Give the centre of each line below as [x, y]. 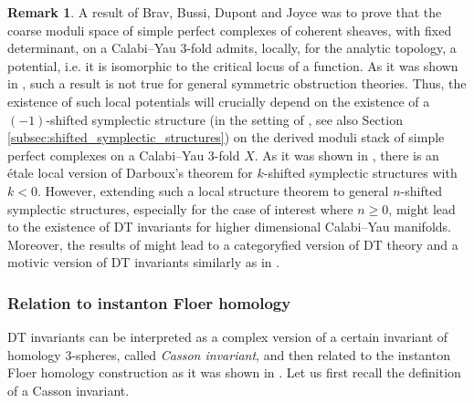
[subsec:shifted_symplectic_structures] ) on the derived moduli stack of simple [226, 137]
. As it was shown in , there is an [347, 155]
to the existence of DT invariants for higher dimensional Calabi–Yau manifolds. [229, 227]
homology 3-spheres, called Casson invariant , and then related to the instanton [229, 354]
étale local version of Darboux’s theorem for [130, 173]
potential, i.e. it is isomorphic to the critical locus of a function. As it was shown [233, 65]
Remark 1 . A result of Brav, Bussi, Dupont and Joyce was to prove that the [225, 12]
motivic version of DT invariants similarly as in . [144, 262]
